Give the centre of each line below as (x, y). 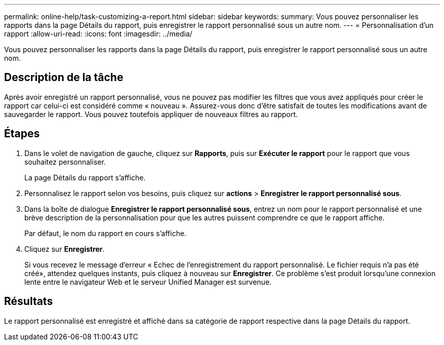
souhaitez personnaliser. (65, 162)
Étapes (22, 134)
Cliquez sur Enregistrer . (65, 249)
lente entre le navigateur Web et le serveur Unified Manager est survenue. (148, 282)
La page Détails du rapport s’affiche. (85, 177)
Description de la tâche (64, 78)
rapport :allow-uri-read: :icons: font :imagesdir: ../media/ (98, 34)
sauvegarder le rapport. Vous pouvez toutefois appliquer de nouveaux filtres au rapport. (151, 114)
